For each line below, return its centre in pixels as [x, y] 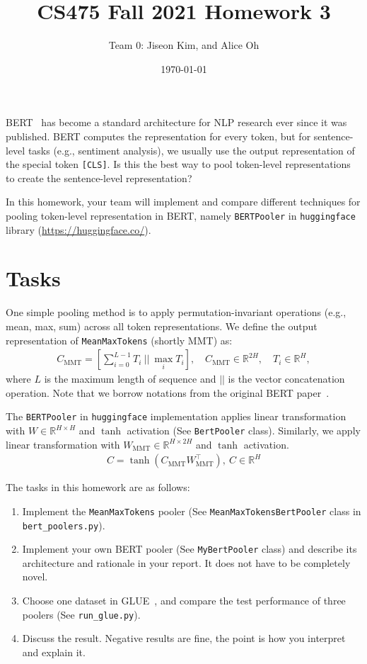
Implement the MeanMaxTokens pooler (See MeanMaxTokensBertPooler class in [192, 511]
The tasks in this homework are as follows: [98, 487]
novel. [35, 576]
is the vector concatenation [286, 379]
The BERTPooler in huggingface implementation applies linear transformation [176, 416]
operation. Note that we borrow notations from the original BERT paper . [168, 392]
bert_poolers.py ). [64, 525]
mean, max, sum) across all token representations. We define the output [162, 326]
